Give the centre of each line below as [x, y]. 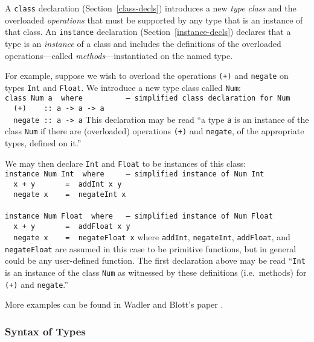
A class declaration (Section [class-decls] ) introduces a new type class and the [151, 8]
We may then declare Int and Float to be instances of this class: [126, 163]
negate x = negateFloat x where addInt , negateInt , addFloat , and [152, 237]
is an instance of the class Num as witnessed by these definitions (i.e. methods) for [156, 272]
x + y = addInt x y [68, 184]
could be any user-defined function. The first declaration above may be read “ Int [155, 260]
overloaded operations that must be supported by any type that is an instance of [154, 20]
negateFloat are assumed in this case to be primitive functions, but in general [151, 248]
